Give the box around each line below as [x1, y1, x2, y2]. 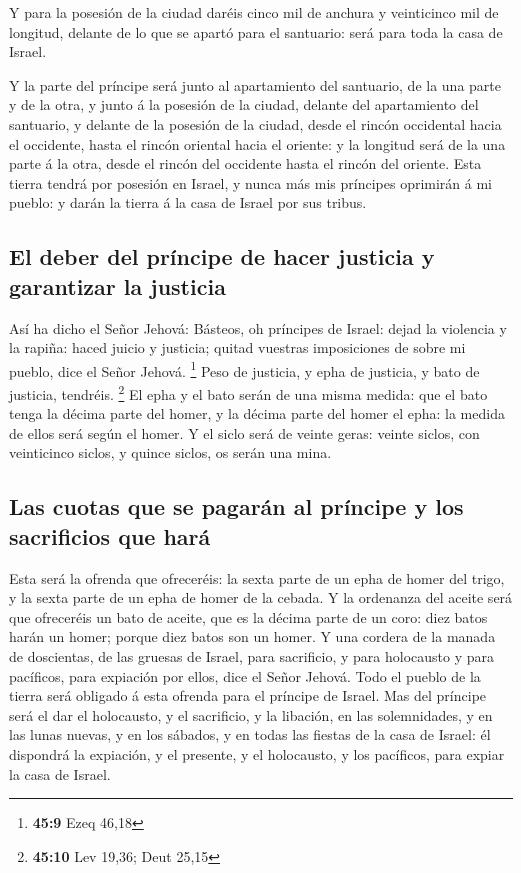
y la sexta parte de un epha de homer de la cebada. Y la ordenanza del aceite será [9, 587, 513, 608]
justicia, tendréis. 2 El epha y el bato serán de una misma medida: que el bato [9, 380, 488, 404]
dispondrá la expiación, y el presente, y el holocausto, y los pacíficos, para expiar [9, 743, 505, 764]
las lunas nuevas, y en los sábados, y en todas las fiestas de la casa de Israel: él [9, 724, 491, 745]
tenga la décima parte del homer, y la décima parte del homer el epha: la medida [9, 403, 505, 424]
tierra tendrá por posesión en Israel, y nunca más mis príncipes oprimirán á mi [9, 172, 492, 193]
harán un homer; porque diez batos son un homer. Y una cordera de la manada [9, 626, 496, 647]
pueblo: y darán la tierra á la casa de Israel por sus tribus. [9, 192, 367, 213]
